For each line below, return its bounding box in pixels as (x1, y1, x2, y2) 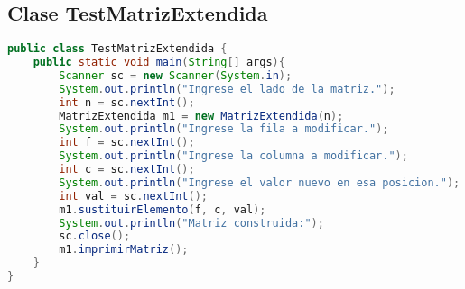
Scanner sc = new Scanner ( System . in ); (59, 68, 293, 82)
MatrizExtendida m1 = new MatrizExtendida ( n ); (59, 109, 344, 122)
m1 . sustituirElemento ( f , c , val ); (59, 203, 266, 216)
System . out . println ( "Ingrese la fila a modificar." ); (59, 122, 389, 136)
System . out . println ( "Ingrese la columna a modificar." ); (59, 149, 408, 163)
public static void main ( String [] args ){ (33, 56, 285, 69)
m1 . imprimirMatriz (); (59, 243, 189, 257)
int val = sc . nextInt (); (59, 189, 208, 203)
